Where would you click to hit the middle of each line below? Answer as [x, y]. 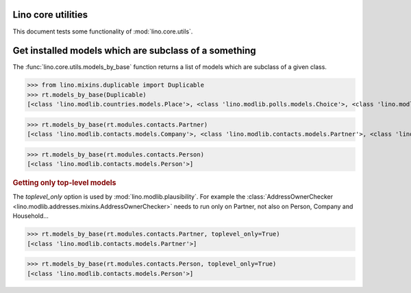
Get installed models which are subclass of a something [134, 51]
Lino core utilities [50, 15]
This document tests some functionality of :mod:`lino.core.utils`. [103, 31]
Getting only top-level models [64, 183]
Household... [31, 216]
